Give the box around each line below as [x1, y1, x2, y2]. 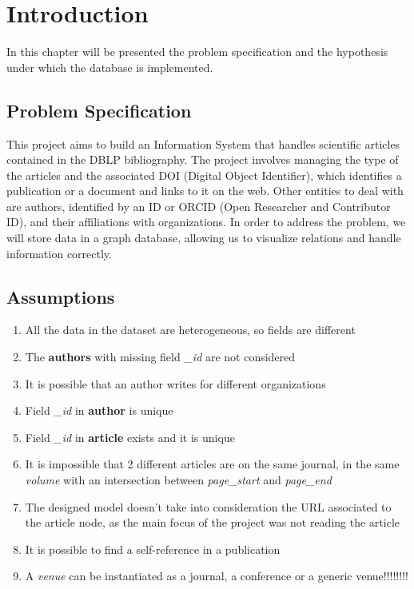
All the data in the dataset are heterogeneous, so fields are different [25, 321, 356, 338]
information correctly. [6, 245, 112, 261]
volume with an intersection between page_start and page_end [25, 472, 332, 488]
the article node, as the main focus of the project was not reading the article [25, 514, 400, 531]
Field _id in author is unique [25, 402, 173, 419]
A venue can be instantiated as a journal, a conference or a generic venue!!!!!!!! [25, 567, 408, 584]
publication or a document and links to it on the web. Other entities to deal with [6, 182, 404, 199]
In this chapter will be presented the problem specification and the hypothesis [6, 43, 388, 60]
